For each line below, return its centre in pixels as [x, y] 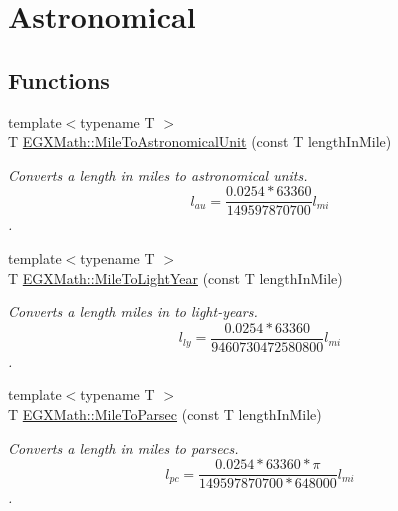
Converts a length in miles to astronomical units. [158, 174]
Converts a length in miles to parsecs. [123, 447]
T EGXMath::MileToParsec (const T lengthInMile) [165, 414]
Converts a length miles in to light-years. [133, 311]
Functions [59, 79]
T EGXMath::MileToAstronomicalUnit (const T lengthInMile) [200, 141]
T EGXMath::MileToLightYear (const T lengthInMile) [175, 277]
